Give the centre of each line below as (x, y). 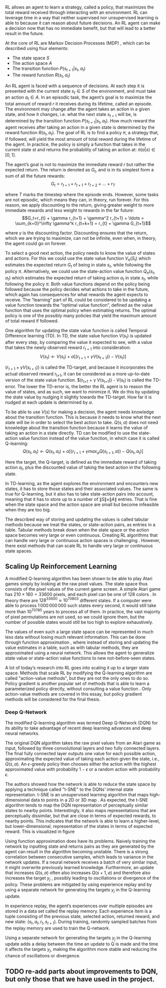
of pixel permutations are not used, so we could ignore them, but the (75, 617)
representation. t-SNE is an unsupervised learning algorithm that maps (77, 795)
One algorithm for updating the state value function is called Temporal (76, 330)
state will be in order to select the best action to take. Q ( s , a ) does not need (82, 423)
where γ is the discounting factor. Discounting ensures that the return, (76, 233)
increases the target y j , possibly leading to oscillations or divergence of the (82, 878)
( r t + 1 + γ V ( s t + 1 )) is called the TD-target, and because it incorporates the (80, 368)
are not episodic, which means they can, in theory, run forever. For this (77, 200)
